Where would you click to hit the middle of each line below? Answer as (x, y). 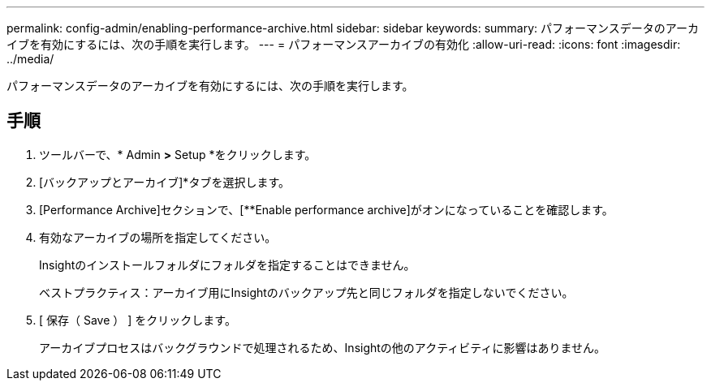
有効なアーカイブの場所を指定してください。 (158, 237)
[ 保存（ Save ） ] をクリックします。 (138, 320)
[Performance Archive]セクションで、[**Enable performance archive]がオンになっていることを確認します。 (326, 209)
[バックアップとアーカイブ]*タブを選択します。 (164, 182)
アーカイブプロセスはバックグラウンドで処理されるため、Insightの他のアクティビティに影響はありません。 (323, 347)
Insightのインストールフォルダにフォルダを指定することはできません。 (227, 264)
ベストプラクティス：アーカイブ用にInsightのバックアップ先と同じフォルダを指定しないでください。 (306, 292)
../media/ (30, 59)
